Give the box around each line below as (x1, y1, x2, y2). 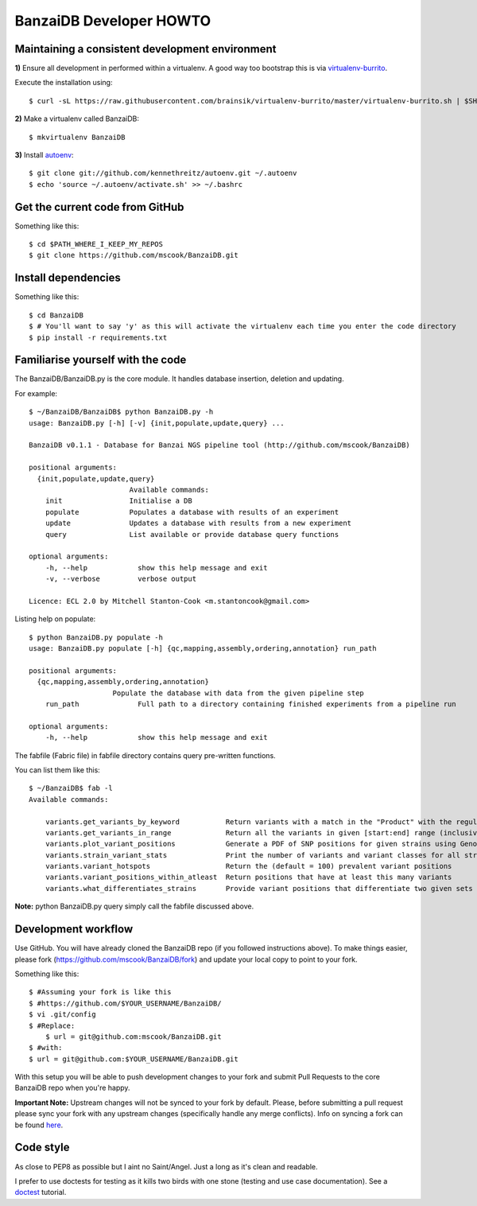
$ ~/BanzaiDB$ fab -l (29, 784, 113, 793)
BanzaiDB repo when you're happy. (14, 1083, 130, 1093)
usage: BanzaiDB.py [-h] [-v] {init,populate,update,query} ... (29, 418, 285, 427)
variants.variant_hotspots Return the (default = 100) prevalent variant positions (45, 862, 452, 871)
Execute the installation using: (14, 78, 113, 88)
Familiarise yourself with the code (14, 353, 187, 367)
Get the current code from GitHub (14, 200, 184, 214)
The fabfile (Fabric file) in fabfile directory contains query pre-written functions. (14, 750, 276, 760)
